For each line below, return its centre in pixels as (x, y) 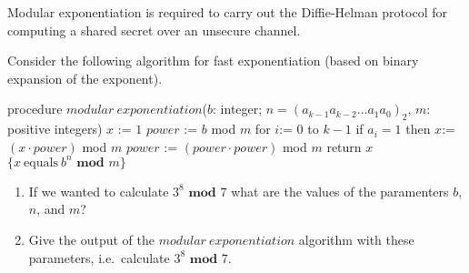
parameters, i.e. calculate (99, 257)
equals (41, 162)
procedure (35, 109)
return (344, 146)
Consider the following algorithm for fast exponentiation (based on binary (213, 61)
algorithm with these (356, 240)
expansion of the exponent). (85, 78)
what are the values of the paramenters (340, 191)
